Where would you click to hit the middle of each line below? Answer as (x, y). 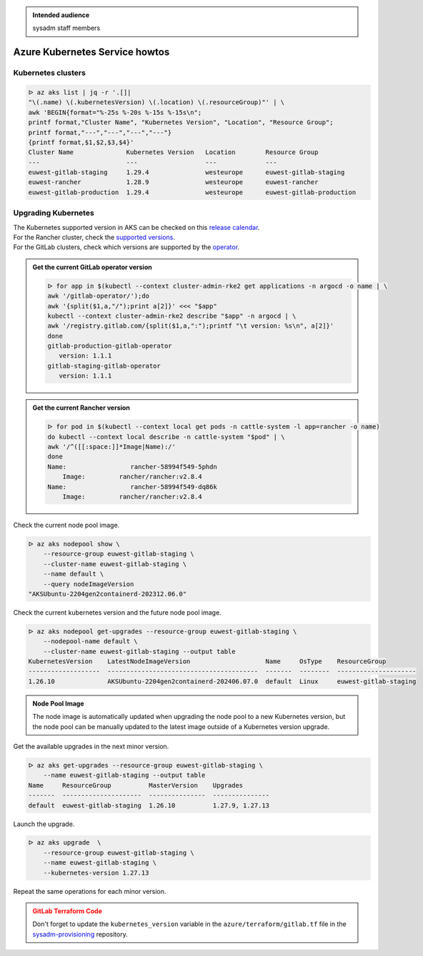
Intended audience (61, 15)
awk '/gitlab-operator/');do (99, 296)
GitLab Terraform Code (68, 911)
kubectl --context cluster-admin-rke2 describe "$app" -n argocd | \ (172, 316)
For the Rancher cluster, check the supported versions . (94, 237)
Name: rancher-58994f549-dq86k (132, 487)
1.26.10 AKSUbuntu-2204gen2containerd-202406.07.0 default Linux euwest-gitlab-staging (222, 681)
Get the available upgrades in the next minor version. (91, 746)
